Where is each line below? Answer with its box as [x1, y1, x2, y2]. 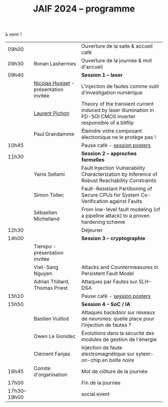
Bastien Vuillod [33, 315, 69, 322]
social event [81, 390, 110, 397]
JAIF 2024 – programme [33, 3, 135, 15]
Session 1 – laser [81, 71, 123, 78]
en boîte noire [101, 357, 134, 364]
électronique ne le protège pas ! [81, 134, 156, 141]
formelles [81, 156, 105, 163]
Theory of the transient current [81, 100, 154, 108]
